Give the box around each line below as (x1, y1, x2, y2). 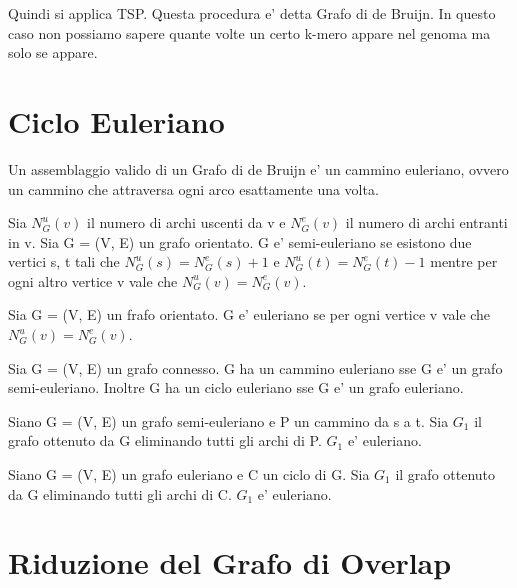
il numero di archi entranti (345, 212, 508, 233)
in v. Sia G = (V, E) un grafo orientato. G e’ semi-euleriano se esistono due (8, 231, 472, 252)
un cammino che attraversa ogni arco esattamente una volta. (8, 178, 379, 199)
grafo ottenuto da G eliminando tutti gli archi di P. (8, 430, 322, 451)
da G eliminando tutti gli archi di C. (8, 483, 232, 504)
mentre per (430, 251, 498, 272)
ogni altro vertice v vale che (8, 270, 178, 291)
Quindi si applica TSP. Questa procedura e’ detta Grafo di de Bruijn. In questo (8, 3, 496, 23)
